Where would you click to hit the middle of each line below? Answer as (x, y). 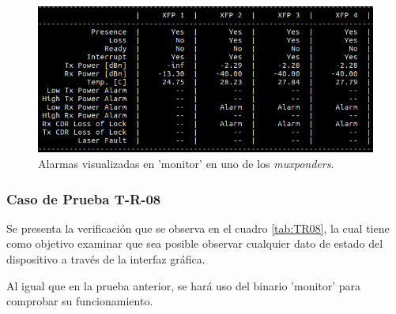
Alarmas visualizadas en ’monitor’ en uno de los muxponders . (186, 164)
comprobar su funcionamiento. (80, 301)
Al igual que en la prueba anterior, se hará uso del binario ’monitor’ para (184, 285)
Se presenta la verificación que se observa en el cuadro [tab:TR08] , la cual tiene (198, 228)
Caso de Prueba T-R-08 (84, 198)
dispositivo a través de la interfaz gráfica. (106, 259)
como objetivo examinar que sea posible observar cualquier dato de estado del (195, 243)
